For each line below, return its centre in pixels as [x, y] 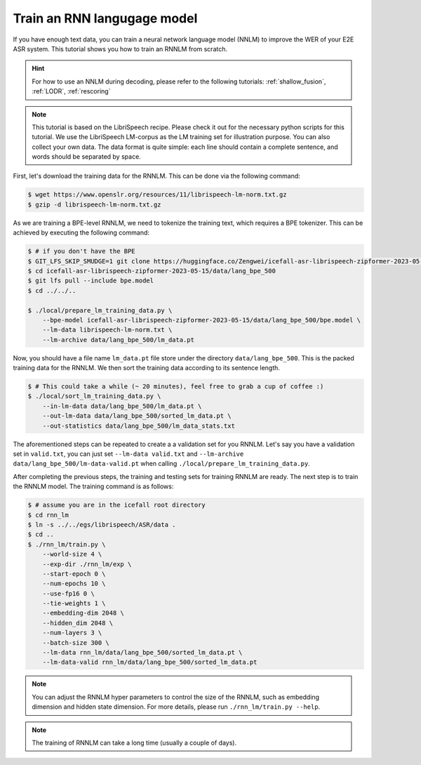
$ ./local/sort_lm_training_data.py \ [94, 396]
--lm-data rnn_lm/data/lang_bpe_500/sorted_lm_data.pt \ [142, 653]
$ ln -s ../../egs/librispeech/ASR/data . [102, 524]
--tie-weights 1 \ [74, 603]
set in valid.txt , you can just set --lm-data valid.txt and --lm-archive [128, 454]
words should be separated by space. [87, 157]
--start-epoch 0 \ [74, 574]
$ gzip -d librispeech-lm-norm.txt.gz [94, 204]
